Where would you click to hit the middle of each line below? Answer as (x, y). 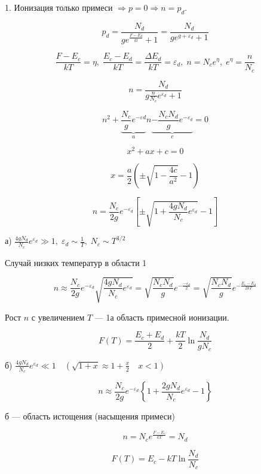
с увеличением (58, 317)
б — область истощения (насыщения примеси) (90, 416)
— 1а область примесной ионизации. (162, 317)
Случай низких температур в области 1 (76, 262)
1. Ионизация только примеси (59, 7)
